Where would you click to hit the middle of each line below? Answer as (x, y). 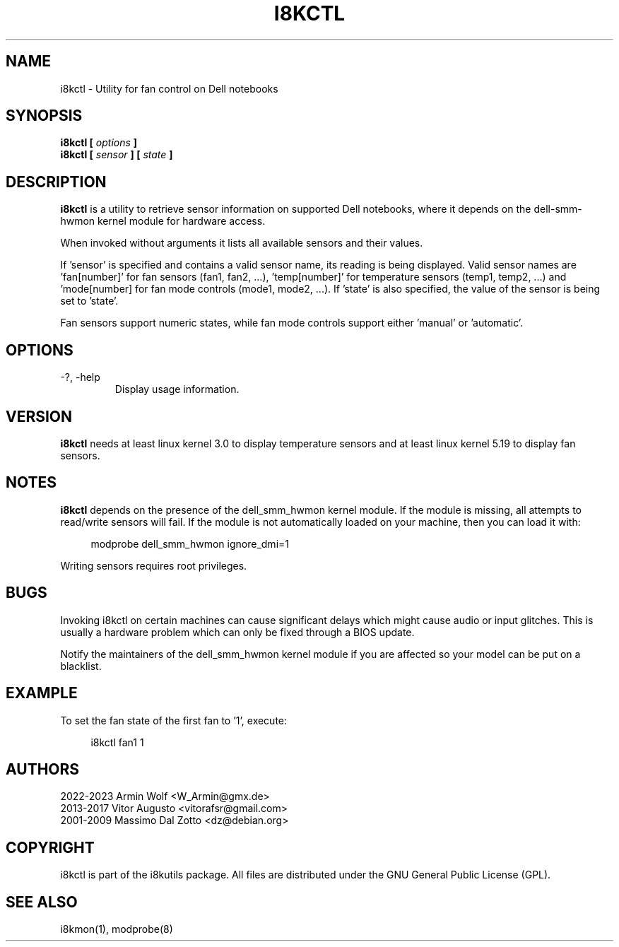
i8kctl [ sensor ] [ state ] (117, 155)
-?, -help (80, 377)
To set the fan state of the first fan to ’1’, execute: (174, 720)
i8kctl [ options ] (99, 143)
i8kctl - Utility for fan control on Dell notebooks (169, 88)
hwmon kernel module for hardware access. (163, 221)
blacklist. (81, 666)
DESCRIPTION (56, 182)
